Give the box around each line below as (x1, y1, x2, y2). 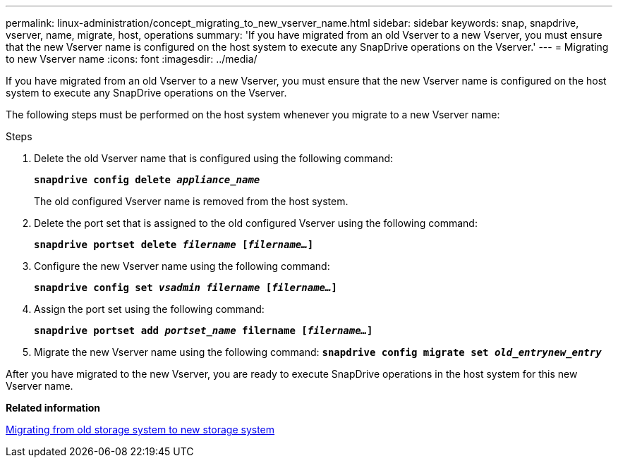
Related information (6, 402, 101, 414)
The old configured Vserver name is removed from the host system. (34, 195, 349, 207)
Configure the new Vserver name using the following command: (34, 260, 330, 272)
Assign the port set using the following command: (34, 303, 265, 315)
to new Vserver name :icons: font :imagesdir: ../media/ (6, 53, 257, 65)
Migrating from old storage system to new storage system (6, 424, 275, 436)
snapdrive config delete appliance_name (34, 174, 260, 185)
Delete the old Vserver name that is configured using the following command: (34, 152, 394, 164)
